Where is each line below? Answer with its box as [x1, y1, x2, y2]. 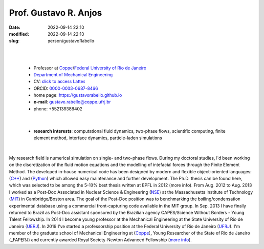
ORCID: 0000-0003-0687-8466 [33, 85, 98, 91]
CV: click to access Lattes [33, 79, 86, 84]
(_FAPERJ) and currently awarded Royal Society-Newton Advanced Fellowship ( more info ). [9, 237, 192, 243]
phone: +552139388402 [33, 105, 83, 112]
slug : [9, 38, 20, 44]
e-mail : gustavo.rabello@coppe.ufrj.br [33, 99, 111, 105]
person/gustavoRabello [47, 38, 95, 44]
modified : [9, 31, 29, 37]
